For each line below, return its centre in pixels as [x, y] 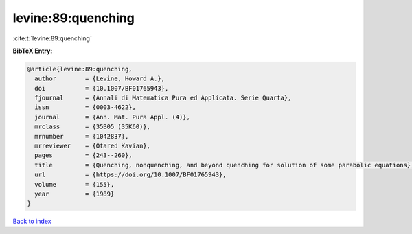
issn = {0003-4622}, [85, 107]
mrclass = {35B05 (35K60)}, [93, 127]
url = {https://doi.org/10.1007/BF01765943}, [130, 175]
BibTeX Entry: [33, 51]
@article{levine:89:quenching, [80, 69]
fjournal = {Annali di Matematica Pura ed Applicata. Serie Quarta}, [163, 98]
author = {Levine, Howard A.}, [100, 79]
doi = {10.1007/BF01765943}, [102, 88]
